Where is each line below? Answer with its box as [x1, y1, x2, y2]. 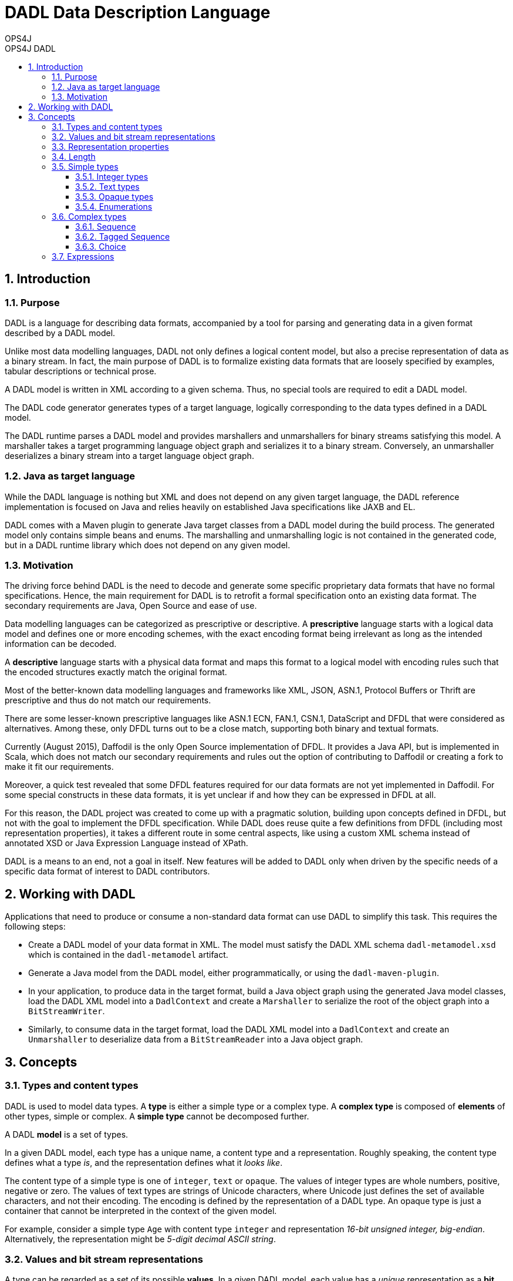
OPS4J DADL [5, 43, 56, 53]
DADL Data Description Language [5, 2, 271, 22]
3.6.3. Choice [75, 241, 126, 251]
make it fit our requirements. [5, 762, 114, 772]
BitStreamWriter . [28, 1006, 105, 1017]
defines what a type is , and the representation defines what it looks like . [5, 1157, 283, 1168]
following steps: [5, 921, 66, 932]
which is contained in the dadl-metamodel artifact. [28, 950, 228, 960]
